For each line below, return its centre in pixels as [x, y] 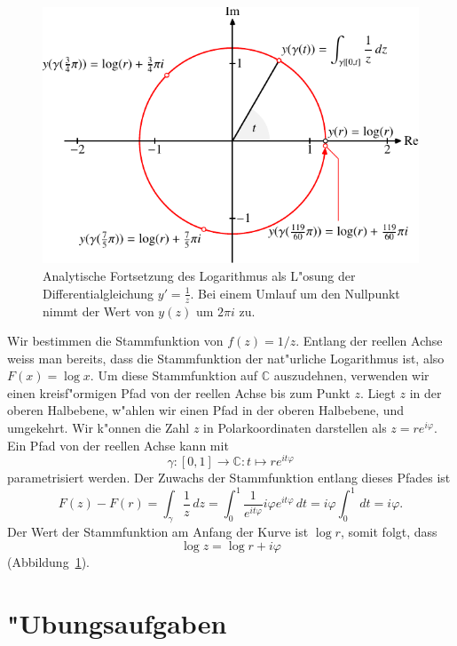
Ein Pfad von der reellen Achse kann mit [118, 445]
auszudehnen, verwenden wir [351, 375]
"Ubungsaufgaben [117, 622]
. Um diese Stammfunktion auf [174, 375]
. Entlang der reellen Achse [369, 341]
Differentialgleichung [98, 293]
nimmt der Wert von [98, 311]
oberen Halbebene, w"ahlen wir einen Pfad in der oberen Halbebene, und [206, 410]
